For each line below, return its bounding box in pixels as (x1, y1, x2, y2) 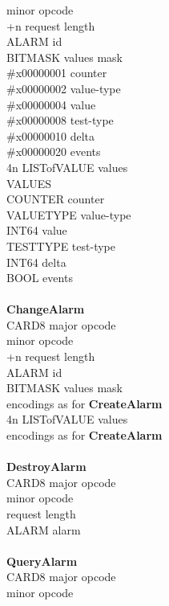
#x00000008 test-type (6, 112, 114, 129)
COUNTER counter (6, 190, 105, 207)
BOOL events (6, 269, 73, 286)
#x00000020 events (6, 143, 101, 160)
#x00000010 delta (6, 127, 95, 144)
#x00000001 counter (6, 64, 107, 81)
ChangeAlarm (6, 301, 85, 317)
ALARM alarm (6, 521, 81, 538)
